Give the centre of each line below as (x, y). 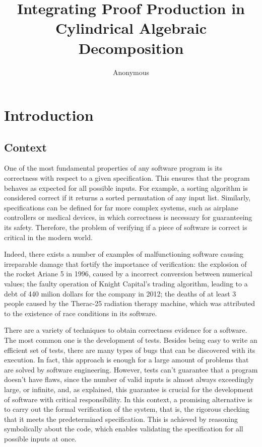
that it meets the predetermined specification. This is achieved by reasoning (121, 419)
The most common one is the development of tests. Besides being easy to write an (131, 340)
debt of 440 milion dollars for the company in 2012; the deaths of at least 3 (120, 293)
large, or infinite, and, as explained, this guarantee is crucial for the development (129, 389)
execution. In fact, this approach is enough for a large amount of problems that (126, 360)
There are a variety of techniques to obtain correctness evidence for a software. (126, 330)
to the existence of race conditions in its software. (81, 313)
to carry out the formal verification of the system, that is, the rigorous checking (127, 409)
